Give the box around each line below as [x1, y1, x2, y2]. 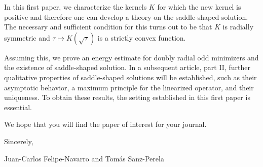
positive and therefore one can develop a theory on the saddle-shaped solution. [4, 11, 248, 22]
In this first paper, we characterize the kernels [4, 2, 147, 12]
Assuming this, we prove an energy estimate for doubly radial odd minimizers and [4, 52, 259, 62]
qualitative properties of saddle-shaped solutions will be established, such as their [4, 72, 257, 82]
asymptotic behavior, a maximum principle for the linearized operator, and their [4, 82, 254, 92]
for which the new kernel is [157, 2, 241, 12]
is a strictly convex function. [97, 32, 186, 43]
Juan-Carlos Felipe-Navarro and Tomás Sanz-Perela [4, 153, 164, 163]
